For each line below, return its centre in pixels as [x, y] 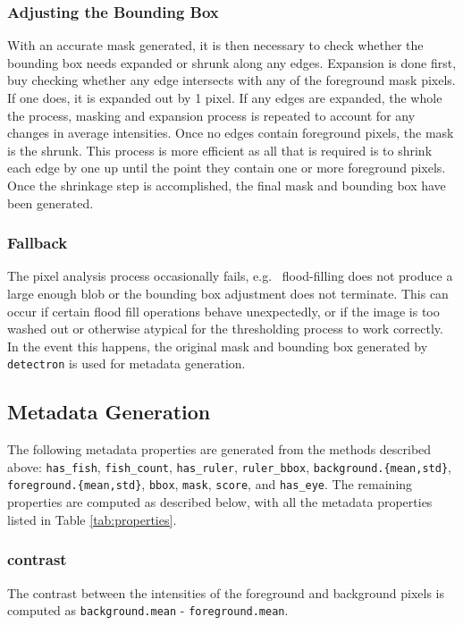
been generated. [51, 203]
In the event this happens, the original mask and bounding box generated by [218, 346]
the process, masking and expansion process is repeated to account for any [211, 115]
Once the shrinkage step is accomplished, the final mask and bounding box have [227, 185]
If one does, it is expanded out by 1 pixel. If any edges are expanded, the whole [225, 97]
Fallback [38, 243]
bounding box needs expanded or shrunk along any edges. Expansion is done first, [232, 62]
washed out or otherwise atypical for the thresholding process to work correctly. [225, 329]
